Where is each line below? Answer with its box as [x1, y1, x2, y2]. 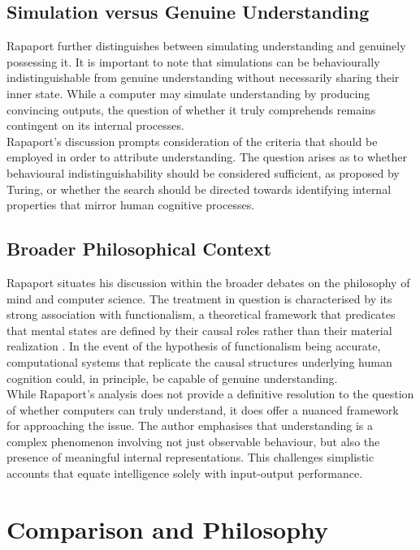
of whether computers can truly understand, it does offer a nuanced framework [6, 401, 399, 418]
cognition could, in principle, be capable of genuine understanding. [6, 369, 338, 386]
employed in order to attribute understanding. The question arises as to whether [6, 148, 407, 165]
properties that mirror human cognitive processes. [6, 196, 255, 213]
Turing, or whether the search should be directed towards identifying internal [6, 180, 392, 197]
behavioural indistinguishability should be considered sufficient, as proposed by [6, 164, 400, 181]
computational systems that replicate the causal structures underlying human [6, 353, 392, 370]
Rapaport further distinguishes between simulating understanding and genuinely [6, 37, 406, 54]
